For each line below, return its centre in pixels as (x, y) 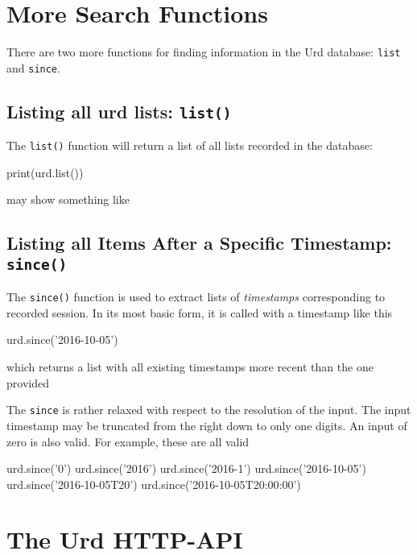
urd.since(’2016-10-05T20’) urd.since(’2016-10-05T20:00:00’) (154, 484)
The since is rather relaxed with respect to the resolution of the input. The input (209, 410)
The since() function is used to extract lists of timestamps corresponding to (196, 297)
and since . (33, 67)
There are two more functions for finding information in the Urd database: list (204, 52)
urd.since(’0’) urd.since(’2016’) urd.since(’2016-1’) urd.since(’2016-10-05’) (186, 468)
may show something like (68, 199)
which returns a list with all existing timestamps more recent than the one (190, 367)
